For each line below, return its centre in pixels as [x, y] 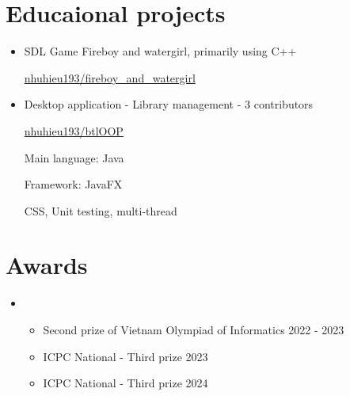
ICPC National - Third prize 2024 [126, 383]
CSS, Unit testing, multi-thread [101, 210]
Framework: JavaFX [73, 184]
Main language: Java [74, 157]
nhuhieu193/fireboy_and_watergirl [110, 77]
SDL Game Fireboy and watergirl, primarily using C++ [160, 51]
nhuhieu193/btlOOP [74, 130]
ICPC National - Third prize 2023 [126, 356]
